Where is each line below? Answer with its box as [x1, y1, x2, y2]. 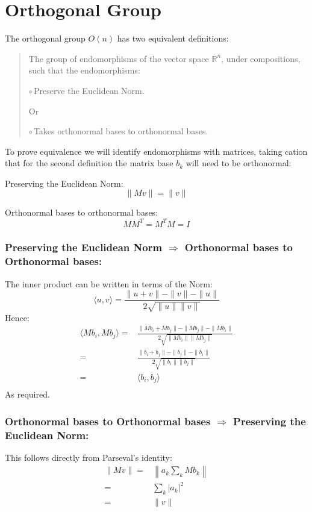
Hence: [5, 311, 30, 323]
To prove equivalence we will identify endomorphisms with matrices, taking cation [5, 145, 308, 157]
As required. [5, 388, 50, 401]
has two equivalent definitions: [117, 32, 229, 45]
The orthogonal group [5, 32, 86, 45]
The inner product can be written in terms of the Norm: [5, 277, 213, 290]
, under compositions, [221, 52, 301, 64]
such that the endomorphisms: [28, 64, 140, 76]
